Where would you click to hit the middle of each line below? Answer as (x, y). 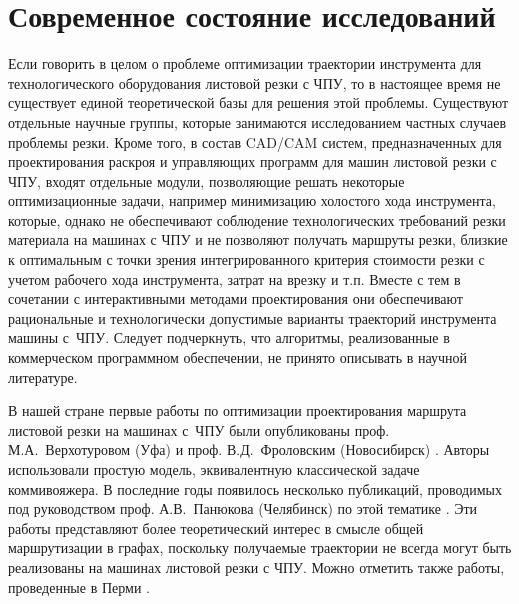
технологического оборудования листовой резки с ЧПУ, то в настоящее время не (254, 82)
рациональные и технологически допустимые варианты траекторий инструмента (252, 317)
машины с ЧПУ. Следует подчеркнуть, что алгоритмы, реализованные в (229, 337)
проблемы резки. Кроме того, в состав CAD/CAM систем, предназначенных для (255, 141)
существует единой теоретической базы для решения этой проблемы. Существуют (258, 102)
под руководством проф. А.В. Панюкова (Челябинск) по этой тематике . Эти (243, 508)
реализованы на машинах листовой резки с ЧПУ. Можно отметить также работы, (256, 566)
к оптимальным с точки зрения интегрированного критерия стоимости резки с (246, 259)
